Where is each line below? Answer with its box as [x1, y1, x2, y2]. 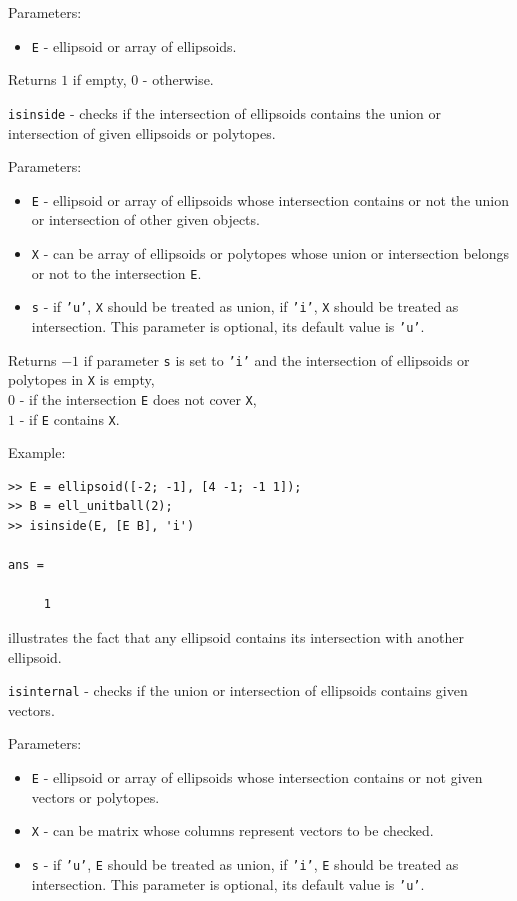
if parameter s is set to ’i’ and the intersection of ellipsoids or [83, 349, 470, 370]
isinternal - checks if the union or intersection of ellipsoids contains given [8, 680, 468, 701]
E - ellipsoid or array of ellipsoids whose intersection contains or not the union [31, 189, 510, 210]
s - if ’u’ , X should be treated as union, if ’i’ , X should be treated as [31, 296, 459, 317]
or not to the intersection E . [31, 262, 202, 283]
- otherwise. [142, 69, 214, 90]
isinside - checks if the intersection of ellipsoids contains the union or [8, 102, 441, 123]
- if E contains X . [19, 408, 120, 429]
